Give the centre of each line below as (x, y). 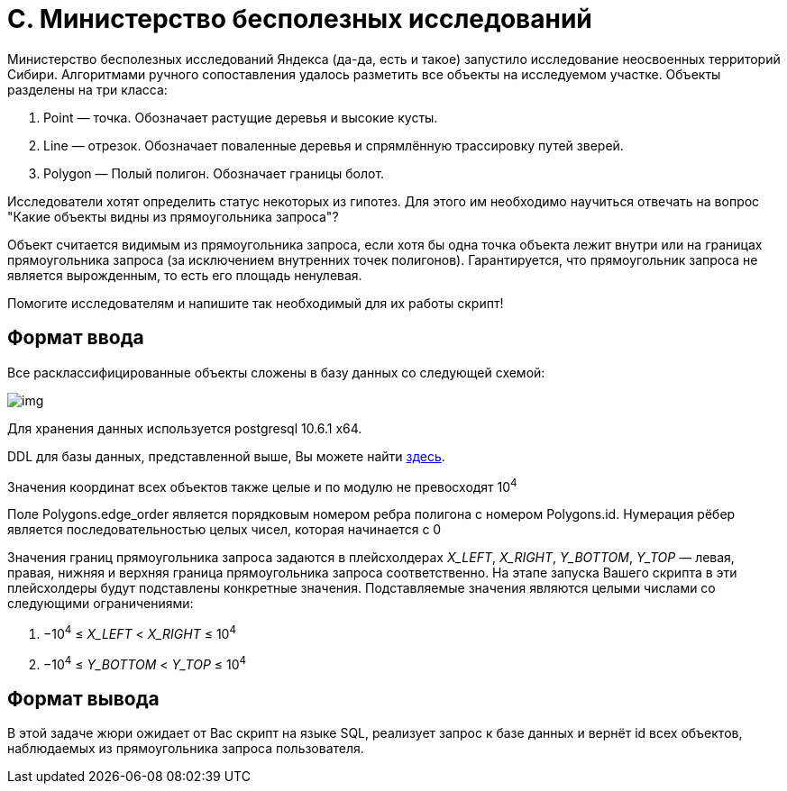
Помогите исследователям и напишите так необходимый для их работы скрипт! (256, 303)
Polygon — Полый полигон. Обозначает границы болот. (214, 173)
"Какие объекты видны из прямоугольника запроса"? (173, 216)
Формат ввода (76, 338)
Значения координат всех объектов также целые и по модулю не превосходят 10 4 (262, 485)
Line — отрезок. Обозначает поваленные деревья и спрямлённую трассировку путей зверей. (334, 145)
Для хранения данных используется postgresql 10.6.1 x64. (185, 428)
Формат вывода (83, 698)
